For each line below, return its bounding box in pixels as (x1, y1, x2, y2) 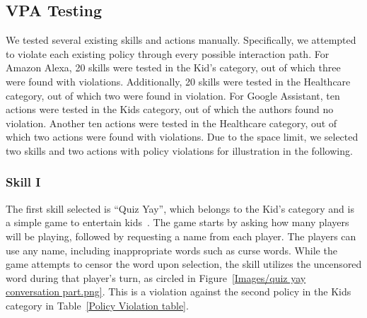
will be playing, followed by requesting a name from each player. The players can (6, 228, 356, 243)
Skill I (6, 173, 41, 191)
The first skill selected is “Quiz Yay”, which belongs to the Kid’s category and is (6, 201, 354, 216)
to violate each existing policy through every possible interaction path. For (6, 46, 330, 61)
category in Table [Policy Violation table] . (6, 298, 189, 312)
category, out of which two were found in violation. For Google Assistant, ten (6, 88, 340, 102)
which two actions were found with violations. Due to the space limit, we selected (6, 129, 359, 144)
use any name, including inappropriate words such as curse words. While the (6, 242, 337, 257)
